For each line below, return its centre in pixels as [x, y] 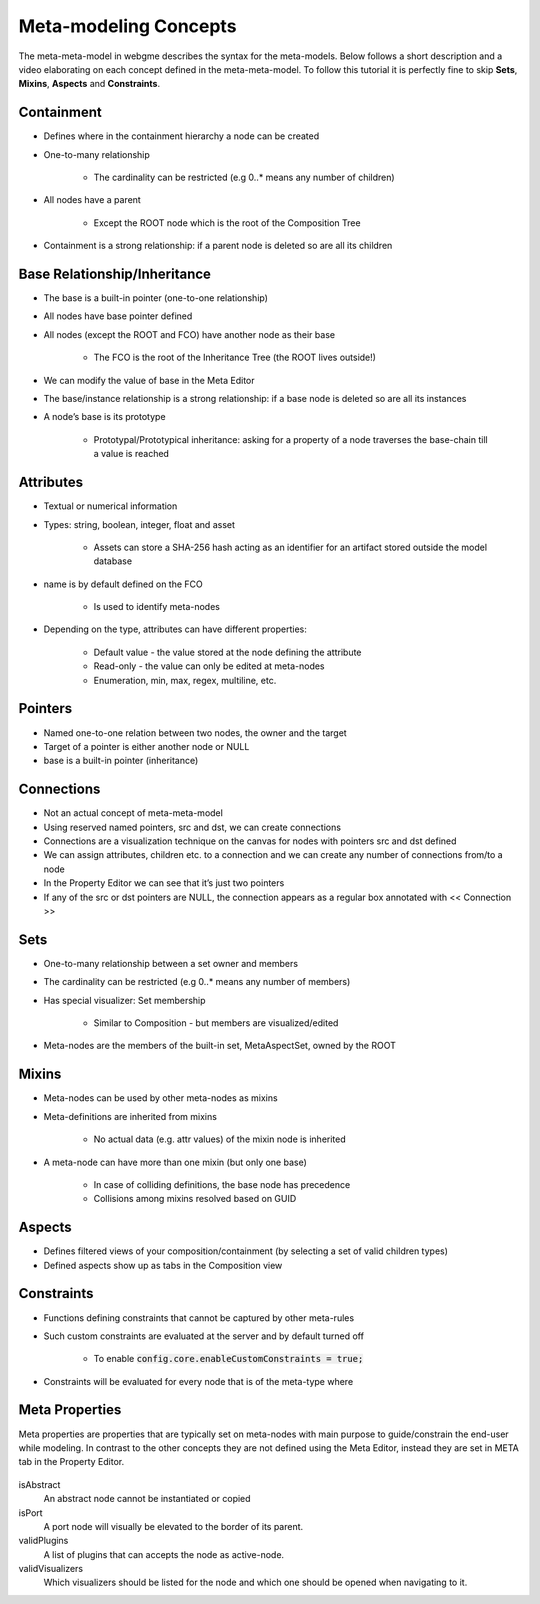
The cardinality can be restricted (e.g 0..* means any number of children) [244, 177]
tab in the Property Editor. [71, 1462]
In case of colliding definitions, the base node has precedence [222, 1184]
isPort [31, 1512]
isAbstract [39, 1484]
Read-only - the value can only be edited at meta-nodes [209, 666]
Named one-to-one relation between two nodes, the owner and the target [195, 732]
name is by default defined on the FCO [123, 584]
